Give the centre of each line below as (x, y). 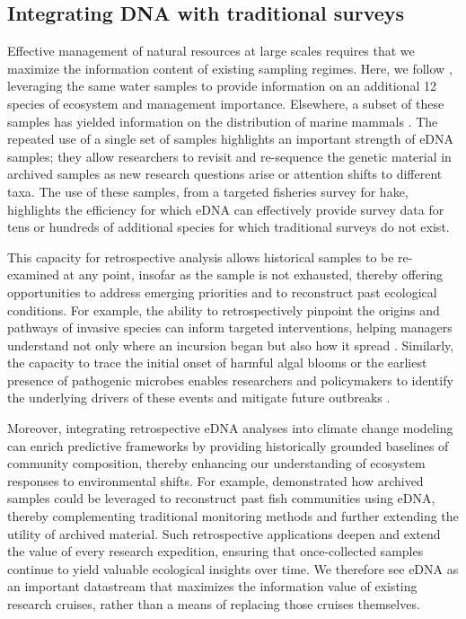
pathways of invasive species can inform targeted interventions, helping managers (230, 327)
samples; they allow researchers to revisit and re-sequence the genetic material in (229, 156)
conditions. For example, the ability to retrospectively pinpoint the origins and (224, 309)
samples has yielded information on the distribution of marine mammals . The (223, 121)
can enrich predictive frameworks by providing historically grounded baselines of (228, 445)
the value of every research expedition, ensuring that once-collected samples (215, 551)
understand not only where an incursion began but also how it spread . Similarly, (231, 345)
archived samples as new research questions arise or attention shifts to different (225, 174)
